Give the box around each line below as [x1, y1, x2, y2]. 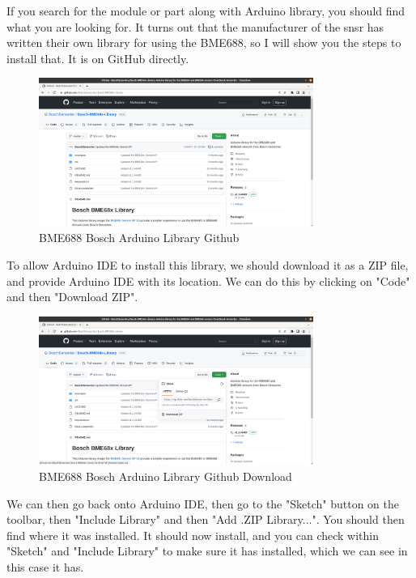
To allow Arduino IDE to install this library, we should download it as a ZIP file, [6, 257, 409, 274]
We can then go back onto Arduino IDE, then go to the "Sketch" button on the [6, 495, 399, 512]
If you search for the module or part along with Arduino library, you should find [6, 2, 405, 19]
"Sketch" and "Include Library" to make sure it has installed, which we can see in [6, 542, 408, 559]
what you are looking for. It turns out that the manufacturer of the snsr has [6, 18, 384, 35]
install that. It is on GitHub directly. [6, 49, 189, 66]
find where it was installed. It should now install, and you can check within [6, 526, 380, 543]
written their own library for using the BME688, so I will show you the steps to [6, 34, 401, 51]
